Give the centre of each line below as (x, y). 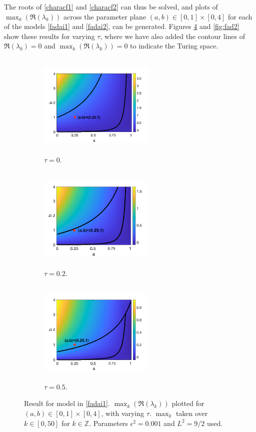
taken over (192, 413)
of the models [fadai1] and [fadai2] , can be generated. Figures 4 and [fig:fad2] (122, 26)
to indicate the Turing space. (174, 46)
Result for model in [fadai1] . (67, 403)
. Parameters (108, 423)
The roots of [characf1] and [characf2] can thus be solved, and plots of (111, 6)
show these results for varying (49, 36)
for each (240, 16)
